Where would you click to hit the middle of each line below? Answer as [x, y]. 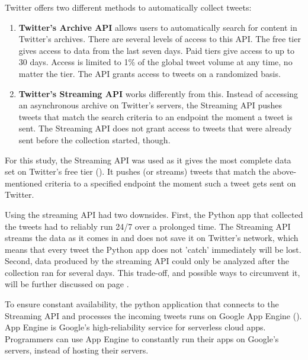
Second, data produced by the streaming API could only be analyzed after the [147, 261]
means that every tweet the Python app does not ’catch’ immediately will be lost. [153, 249]
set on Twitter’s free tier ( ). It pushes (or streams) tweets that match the [137, 171]
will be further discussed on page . [67, 284]
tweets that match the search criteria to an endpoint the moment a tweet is [155, 116]
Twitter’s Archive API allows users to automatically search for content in [158, 27]
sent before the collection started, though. [94, 139]
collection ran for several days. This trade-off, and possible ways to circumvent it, [153, 272]
